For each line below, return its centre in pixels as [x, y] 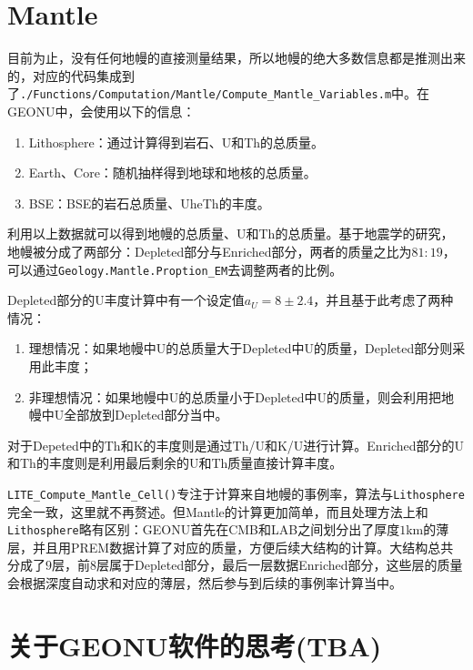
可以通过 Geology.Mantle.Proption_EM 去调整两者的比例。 [175, 269]
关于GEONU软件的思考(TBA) [195, 645]
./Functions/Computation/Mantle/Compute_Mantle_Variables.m [206, 95]
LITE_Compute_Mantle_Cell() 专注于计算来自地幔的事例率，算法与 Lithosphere [236, 493]
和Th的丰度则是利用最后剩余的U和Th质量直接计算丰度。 [175, 463]
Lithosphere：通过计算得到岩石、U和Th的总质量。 [176, 142]
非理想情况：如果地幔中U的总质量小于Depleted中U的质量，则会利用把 [235, 396]
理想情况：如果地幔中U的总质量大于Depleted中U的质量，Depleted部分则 [241, 348]
